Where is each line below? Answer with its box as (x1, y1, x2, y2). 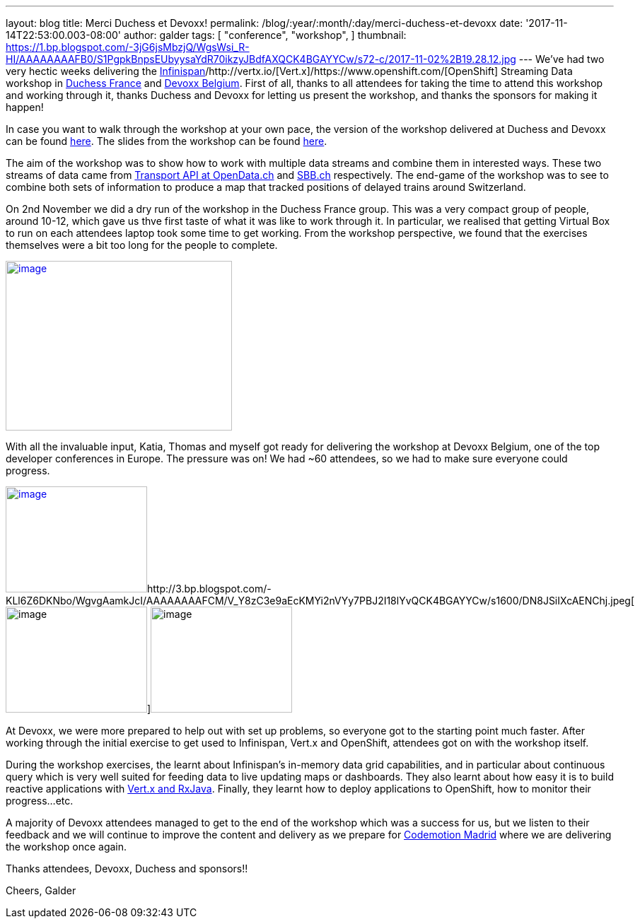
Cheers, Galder (6, 884, 76, 896)
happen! (6, 101, 44, 113)
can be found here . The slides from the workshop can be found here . (6, 135, 327, 147)
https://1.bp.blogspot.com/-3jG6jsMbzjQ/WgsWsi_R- (6, 41, 250, 53)
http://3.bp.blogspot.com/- (147, 583, 272, 595)
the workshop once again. (6, 841, 127, 853)
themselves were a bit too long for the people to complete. (6, 239, 278, 251)
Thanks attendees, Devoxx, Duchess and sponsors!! (6, 862, 248, 875)
